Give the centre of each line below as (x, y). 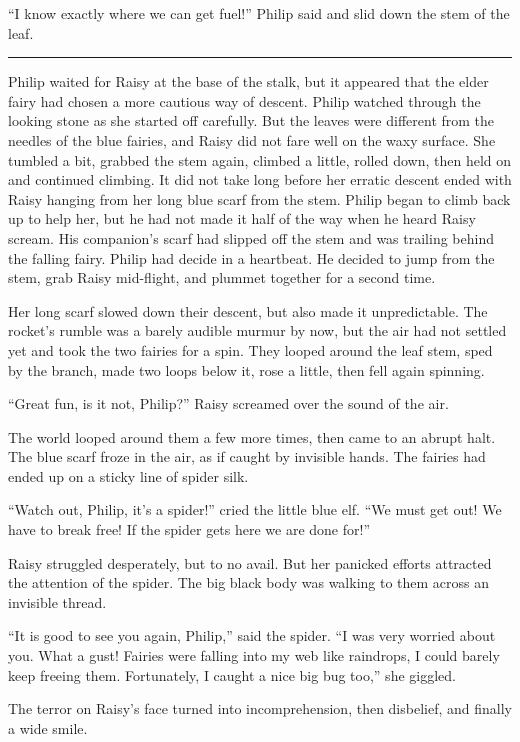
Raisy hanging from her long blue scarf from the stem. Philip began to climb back (259, 198)
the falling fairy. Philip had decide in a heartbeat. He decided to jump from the (251, 257)
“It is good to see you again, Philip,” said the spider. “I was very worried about (252, 635)
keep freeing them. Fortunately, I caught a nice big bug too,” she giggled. (232, 674)
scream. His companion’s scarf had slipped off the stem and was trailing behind (251, 237)
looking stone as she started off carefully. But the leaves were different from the (251, 120)
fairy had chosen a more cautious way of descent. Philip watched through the (244, 100)
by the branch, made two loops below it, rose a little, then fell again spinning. (246, 369)
